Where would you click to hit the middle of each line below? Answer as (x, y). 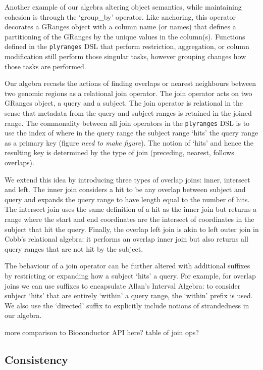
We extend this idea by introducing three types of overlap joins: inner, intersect (127, 179)
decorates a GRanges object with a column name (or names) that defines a (120, 27)
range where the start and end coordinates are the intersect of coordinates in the (129, 219)
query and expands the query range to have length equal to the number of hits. (127, 199)
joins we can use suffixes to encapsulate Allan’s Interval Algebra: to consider (123, 285)
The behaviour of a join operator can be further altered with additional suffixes (127, 266)
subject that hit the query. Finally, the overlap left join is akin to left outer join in (132, 229)
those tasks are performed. (45, 66)
